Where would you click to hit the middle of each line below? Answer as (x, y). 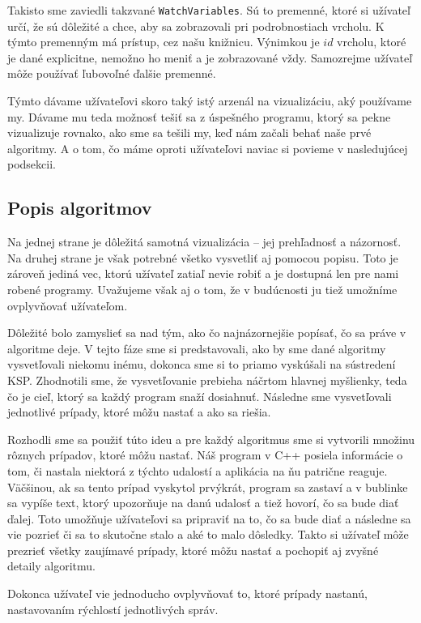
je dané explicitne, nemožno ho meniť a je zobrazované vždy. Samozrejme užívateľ (210, 57)
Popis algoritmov (80, 208)
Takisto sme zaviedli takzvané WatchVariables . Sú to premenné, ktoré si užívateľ (209, 10)
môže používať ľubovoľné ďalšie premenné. (112, 73)
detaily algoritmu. (51, 566)
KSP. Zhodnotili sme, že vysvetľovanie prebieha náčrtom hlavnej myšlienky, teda (207, 380)
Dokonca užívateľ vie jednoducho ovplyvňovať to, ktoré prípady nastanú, (187, 593)
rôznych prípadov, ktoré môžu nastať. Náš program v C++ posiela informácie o (205, 455)
